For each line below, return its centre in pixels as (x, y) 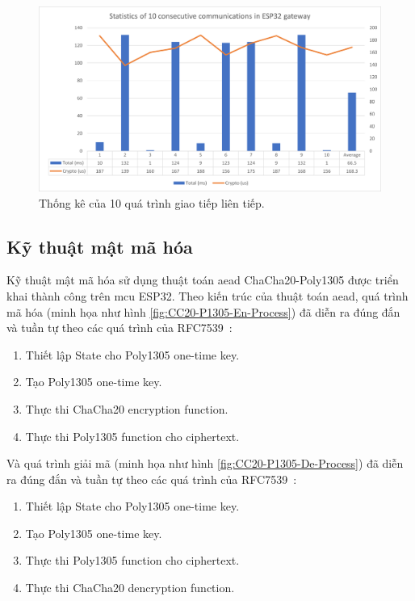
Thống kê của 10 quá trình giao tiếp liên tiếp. (152, 202)
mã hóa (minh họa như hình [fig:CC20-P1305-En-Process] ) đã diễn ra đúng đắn (203, 311)
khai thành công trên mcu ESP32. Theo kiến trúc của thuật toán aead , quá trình (207, 295)
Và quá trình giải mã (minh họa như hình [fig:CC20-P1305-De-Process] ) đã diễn (205, 463)
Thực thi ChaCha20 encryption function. (127, 408)
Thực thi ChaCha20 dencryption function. (130, 588)
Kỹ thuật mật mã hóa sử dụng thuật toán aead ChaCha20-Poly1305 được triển (203, 280)
